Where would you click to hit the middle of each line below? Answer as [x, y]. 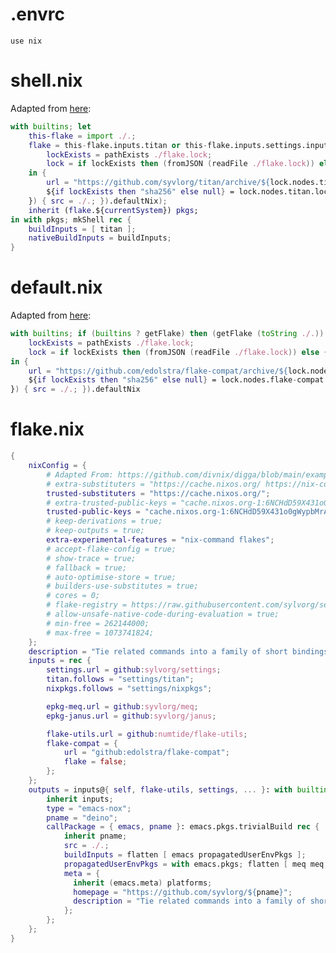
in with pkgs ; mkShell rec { [71, 219]
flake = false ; [95, 762]
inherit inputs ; [80, 799]
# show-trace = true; [91, 558]
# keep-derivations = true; [104, 521]
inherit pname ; [95, 836]
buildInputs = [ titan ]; [82, 229]
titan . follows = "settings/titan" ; [120, 679]
